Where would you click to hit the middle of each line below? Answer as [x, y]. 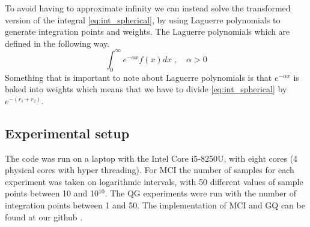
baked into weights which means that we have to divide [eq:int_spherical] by [146, 89]
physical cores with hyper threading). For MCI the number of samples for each [150, 170]
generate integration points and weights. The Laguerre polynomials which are [147, 31]
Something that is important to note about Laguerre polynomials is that [138, 77]
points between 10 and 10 [52, 193]
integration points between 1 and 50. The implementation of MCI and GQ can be [155, 205]
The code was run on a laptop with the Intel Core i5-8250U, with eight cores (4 [151, 158]
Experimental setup [67, 133]
